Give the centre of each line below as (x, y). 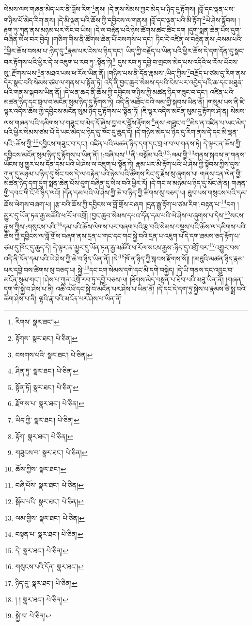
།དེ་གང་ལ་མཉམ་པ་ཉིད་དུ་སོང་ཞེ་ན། (189, 183)
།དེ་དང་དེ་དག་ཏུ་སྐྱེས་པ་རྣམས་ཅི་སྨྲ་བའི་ (202, 289)
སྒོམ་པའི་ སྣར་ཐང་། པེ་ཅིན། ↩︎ (49, 501)
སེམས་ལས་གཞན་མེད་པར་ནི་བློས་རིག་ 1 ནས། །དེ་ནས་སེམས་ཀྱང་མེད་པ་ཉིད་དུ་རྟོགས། (100, 8)
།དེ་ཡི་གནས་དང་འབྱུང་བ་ (205, 270)
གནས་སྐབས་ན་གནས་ (220, 154)
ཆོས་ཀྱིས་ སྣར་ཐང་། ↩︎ (41, 468)
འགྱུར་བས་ (228, 247)
